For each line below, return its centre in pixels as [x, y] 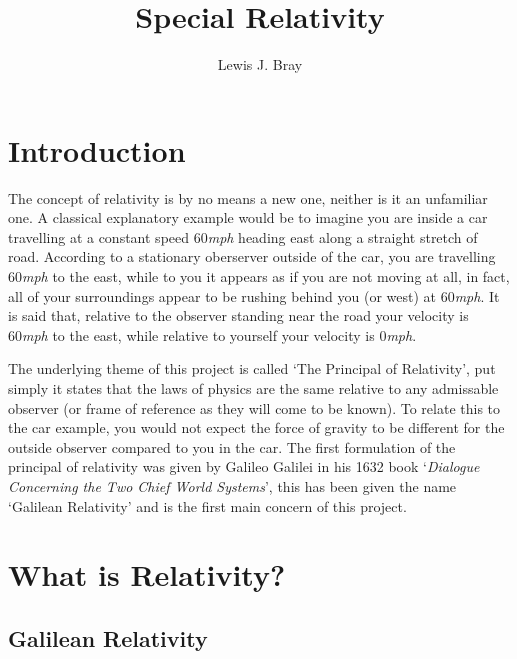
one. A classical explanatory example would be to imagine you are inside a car [248, 217]
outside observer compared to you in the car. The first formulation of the [232, 446]
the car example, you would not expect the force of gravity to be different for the [256, 427]
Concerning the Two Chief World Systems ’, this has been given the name [232, 485]
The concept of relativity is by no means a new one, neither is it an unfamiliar [248, 197]
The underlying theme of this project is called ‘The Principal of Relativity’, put [252, 368]
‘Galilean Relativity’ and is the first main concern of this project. [207, 505]
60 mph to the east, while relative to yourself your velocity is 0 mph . [212, 334]
